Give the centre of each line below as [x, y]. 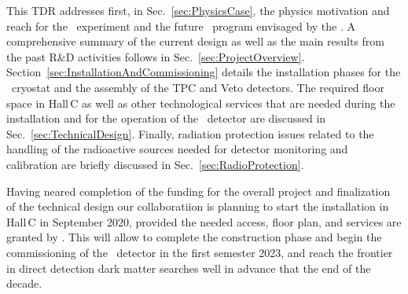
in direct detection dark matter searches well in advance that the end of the [189, 268]
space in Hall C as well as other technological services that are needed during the [201, 103]
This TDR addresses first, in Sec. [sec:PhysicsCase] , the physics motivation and [198, 10]
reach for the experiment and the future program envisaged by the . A [181, 26]
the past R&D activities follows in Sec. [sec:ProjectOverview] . [156, 56]
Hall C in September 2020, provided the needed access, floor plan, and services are [204, 221]
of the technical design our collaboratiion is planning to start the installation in [198, 206]
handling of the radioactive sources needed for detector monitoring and [177, 149]
